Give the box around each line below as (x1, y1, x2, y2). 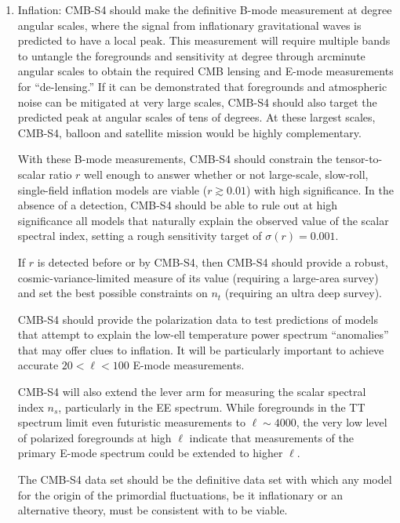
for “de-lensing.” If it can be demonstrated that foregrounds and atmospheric (17, 78, 387, 94)
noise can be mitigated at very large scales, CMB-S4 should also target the (17, 93, 377, 110)
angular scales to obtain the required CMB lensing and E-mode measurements (17, 63, 394, 79)
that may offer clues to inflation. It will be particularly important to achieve (17, 341, 384, 358)
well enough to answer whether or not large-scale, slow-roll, (84, 165, 369, 182)
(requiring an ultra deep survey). (224, 285, 383, 301)
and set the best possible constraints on (17, 285, 208, 301)
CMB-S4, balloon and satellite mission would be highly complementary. (17, 124, 362, 140)
